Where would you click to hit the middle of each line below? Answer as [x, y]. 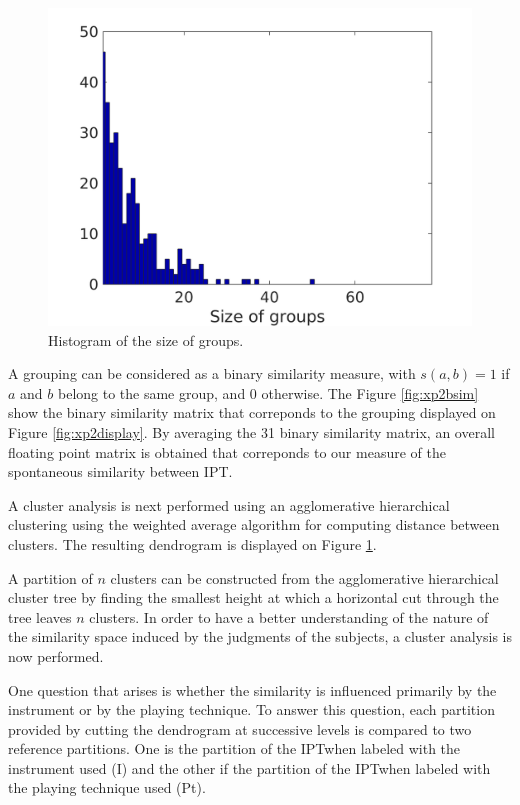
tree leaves [40, 616]
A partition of [50, 577]
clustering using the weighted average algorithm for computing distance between [254, 524]
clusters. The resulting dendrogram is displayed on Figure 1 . [192, 543]
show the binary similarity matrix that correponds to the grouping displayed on [252, 412]
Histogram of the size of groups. [146, 339]
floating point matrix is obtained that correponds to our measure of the [227, 451]
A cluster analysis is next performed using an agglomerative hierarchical [229, 504]
